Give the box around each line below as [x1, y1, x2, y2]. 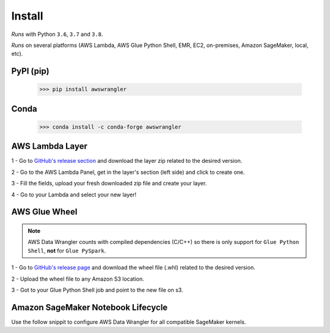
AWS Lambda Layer [11, 141, 88, 152]
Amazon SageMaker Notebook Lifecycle [11, 302, 168, 312]
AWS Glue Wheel [11, 207, 78, 217]
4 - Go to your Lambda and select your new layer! [11, 191, 137, 198]
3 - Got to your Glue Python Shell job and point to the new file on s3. [11, 286, 183, 293]
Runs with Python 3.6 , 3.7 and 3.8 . [11, 30, 103, 38]
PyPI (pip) [11, 66, 50, 76]
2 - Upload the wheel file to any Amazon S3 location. [11, 275, 144, 282]
